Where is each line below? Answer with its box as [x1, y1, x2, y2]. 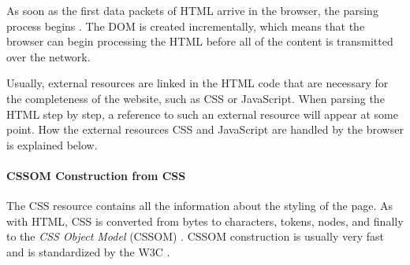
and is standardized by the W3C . [6, 243, 170, 259]
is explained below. [6, 136, 98, 153]
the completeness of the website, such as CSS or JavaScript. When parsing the [6, 90, 385, 106]
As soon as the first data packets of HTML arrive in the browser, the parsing [6, 2, 378, 18]
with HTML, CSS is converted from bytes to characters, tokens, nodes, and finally [6, 212, 404, 229]
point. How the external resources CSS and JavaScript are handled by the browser [6, 121, 404, 138]
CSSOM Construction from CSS [6, 167, 186, 183]
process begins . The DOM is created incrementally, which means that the [6, 17, 365, 34]
